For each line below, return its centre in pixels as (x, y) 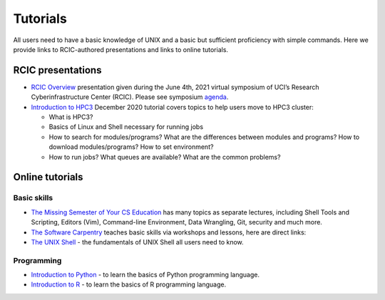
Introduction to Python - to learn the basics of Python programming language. (145, 275)
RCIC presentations (57, 70)
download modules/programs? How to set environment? (131, 147)
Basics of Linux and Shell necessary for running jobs (126, 127)
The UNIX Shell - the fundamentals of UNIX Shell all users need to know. (137, 242)
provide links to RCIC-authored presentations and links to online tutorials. (120, 49)
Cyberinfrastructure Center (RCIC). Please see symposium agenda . (130, 97)
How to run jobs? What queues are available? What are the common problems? (165, 157)
